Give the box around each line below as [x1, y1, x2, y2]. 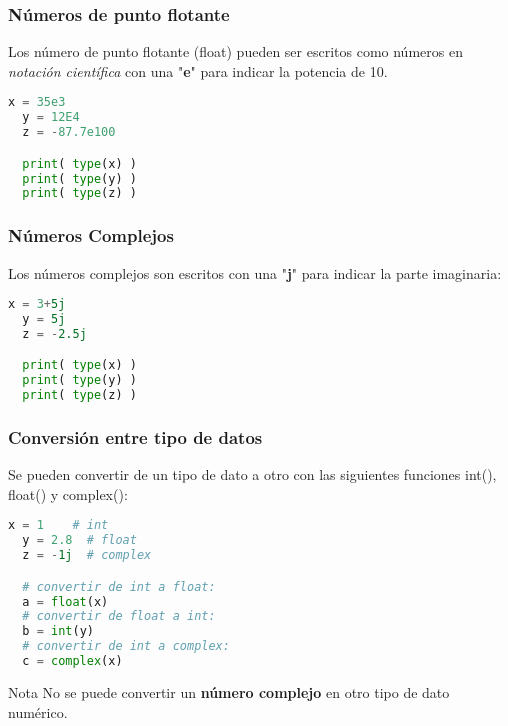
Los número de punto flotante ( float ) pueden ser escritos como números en [8, 41, 463, 62]
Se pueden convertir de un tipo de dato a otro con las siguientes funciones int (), [8, 464, 497, 485]
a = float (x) [22, 594, 109, 609]
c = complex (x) [22, 654, 123, 669]
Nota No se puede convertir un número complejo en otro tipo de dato [8, 681, 450, 702]
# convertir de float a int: [22, 609, 216, 624]
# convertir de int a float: [22, 579, 216, 594]
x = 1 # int [8, 518, 109, 533]
